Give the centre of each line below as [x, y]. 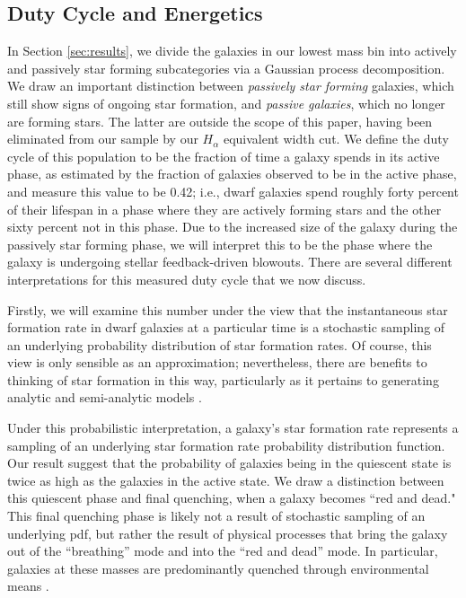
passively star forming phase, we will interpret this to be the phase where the [220, 244]
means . [28, 586]
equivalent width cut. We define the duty [336, 139]
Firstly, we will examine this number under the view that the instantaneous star [228, 309]
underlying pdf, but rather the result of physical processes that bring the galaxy [228, 533]
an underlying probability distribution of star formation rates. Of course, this [220, 344]
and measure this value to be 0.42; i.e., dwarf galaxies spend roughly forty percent [233, 191]
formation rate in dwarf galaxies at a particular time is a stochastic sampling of [226, 327]
